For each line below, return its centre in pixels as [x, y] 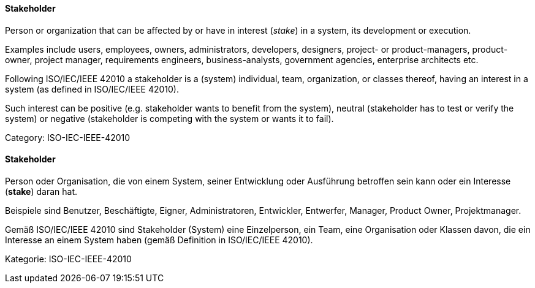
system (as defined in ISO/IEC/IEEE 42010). [92, 89]
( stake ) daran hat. [41, 191]
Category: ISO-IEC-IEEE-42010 [68, 137]
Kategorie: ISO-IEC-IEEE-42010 [68, 259]
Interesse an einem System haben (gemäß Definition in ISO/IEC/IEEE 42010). [159, 240]
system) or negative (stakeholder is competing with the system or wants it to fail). [169, 118]
